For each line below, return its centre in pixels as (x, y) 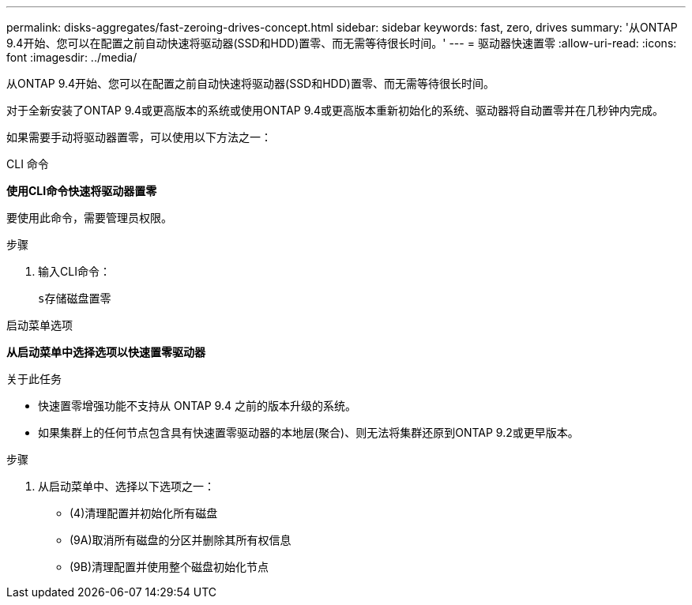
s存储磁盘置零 (75, 299)
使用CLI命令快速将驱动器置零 (82, 191)
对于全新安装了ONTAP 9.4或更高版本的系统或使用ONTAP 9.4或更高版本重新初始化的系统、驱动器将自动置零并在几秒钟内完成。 (335, 110)
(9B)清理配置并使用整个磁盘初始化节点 (169, 567)
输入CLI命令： (74, 271)
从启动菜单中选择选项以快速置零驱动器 (106, 352)
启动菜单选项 (39, 325)
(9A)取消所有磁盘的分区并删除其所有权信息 (181, 540)
